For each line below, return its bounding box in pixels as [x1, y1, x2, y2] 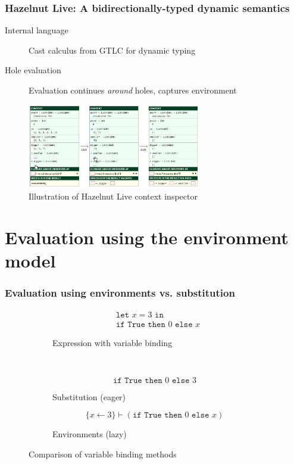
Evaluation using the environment [5, 225, 289, 249]
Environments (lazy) [52, 428, 127, 440]
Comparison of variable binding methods [29, 448, 177, 460]
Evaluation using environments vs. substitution [5, 285, 235, 300]
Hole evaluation [5, 64, 61, 76]
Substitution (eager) [52, 390, 126, 403]
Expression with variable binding [52, 336, 173, 348]
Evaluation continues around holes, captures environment [29, 84, 237, 96]
